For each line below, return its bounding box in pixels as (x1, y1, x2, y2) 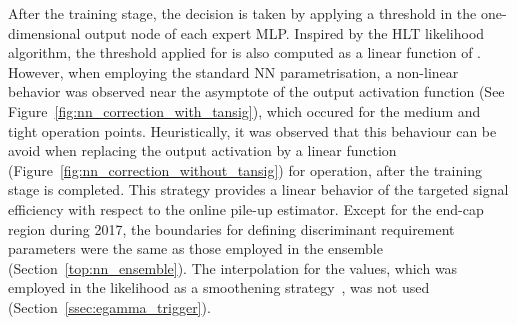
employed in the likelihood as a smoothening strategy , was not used (8, 277, 430, 298)
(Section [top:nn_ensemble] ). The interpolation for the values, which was (8, 257, 458, 278)
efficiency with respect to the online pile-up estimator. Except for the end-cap (8, 198, 484, 219)
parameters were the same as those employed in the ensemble (8, 238, 383, 259)
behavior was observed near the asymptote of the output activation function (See (8, 81, 505, 102)
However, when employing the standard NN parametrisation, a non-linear (8, 61, 459, 82)
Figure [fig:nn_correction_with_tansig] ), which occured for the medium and (8, 100, 481, 121)
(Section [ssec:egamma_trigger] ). (8, 296, 211, 317)
